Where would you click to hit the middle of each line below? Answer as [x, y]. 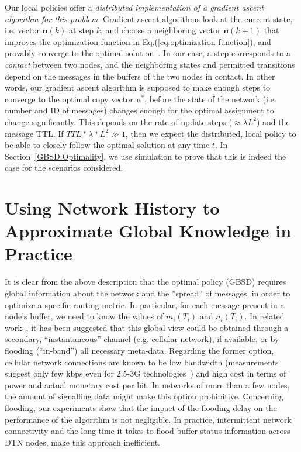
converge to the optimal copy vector [69, 99]
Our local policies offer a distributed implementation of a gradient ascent [134, 7]
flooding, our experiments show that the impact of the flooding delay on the [141, 407]
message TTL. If [34, 133]
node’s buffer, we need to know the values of [84, 316]
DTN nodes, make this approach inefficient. [82, 442]
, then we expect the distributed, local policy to [211, 133]
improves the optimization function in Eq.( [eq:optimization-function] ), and [138, 41]
